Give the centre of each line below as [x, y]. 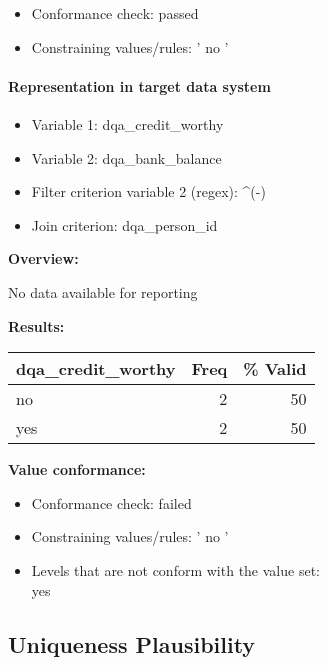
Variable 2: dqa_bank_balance [126, 157]
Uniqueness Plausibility [132, 643]
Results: [36, 325]
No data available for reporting [103, 291]
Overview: [43, 258]
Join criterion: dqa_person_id [124, 224]
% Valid [275, 369]
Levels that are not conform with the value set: [175, 569]
